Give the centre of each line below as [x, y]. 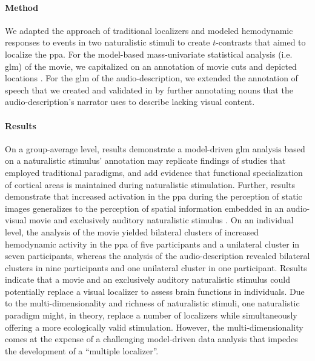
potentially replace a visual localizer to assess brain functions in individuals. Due [155, 291]
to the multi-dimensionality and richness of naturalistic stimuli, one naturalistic [152, 303]
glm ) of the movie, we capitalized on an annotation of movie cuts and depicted [151, 66]
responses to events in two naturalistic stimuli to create [108, 42]
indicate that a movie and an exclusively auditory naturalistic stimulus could [148, 279]
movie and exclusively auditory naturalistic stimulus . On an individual [161, 220]
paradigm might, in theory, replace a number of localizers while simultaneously [151, 315]
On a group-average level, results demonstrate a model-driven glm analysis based [155, 148]
